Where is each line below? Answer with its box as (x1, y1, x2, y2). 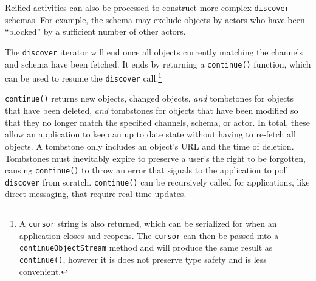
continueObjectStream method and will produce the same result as (19, 241, 273, 254)
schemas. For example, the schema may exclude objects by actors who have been (5, 13, 305, 26)
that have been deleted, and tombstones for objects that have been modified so (5, 104, 298, 117)
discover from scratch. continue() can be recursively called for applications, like (5, 175, 310, 188)
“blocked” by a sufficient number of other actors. (5, 25, 186, 38)
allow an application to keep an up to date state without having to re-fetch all (5, 128, 296, 140)
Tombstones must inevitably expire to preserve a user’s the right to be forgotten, (5, 151, 306, 164)
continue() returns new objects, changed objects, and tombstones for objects (5, 92, 294, 105)
